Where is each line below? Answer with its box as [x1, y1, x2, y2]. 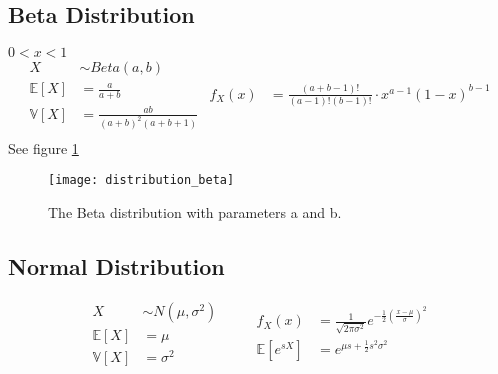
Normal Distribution [8, 250, 225, 281]
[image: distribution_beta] [48, 173, 235, 188]
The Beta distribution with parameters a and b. [48, 201, 342, 222]
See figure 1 [8, 137, 79, 158]
